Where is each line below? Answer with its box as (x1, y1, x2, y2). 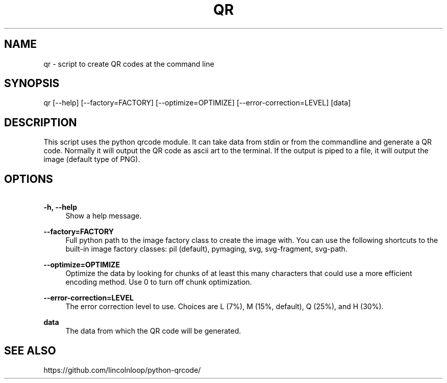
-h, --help (43, 203, 77, 212)
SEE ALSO (4, 344, 56, 357)
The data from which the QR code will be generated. (65, 326, 241, 336)
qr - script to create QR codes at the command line (43, 59, 214, 68)
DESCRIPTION (4, 116, 77, 129)
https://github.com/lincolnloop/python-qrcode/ (43, 365, 201, 374)
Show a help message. (65, 211, 142, 221)
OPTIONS (4, 172, 53, 185)
